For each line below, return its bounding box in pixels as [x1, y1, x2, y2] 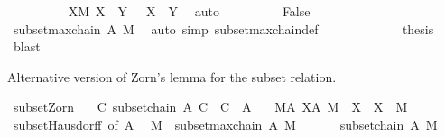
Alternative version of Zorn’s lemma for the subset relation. [7, 67, 337, 86]
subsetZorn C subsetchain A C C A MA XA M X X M [13, 97, 408, 116]
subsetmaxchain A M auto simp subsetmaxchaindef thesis [13, 19, 434, 38]
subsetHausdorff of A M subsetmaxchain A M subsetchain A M [13, 114, 438, 133]
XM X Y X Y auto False [68, 2, 311, 20]
